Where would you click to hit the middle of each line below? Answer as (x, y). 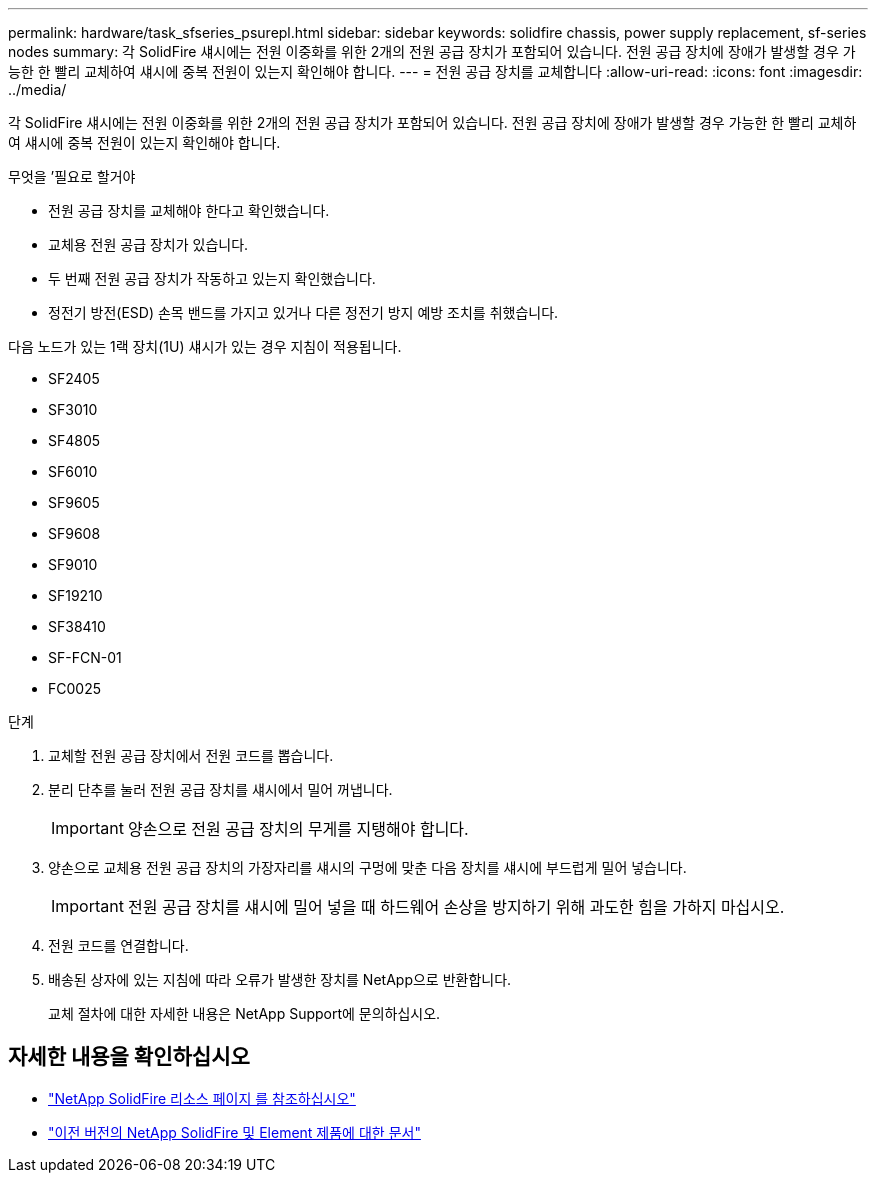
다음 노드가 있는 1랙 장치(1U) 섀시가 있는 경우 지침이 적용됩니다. (205, 346)
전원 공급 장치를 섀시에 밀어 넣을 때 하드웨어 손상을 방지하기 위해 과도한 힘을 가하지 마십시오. (456, 907)
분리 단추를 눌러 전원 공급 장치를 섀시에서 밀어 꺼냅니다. (220, 789)
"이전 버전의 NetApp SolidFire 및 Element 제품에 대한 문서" (234, 1132)
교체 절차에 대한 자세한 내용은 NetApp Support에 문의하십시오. (244, 1013)
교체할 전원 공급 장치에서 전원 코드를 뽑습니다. (191, 755)
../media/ (37, 89)
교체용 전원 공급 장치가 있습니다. (148, 244)
